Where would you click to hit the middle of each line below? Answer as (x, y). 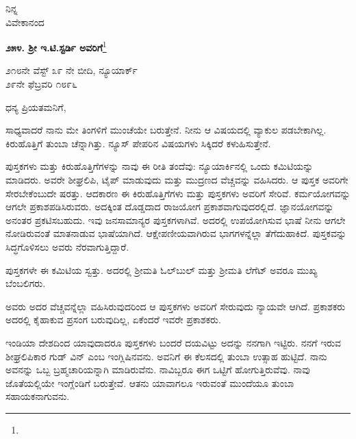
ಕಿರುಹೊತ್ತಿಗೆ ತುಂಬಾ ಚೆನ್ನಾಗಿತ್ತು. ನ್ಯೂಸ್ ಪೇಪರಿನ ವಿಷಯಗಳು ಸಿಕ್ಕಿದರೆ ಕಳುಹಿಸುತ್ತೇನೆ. (138, 143)
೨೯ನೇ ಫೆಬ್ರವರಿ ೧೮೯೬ (41, 84)
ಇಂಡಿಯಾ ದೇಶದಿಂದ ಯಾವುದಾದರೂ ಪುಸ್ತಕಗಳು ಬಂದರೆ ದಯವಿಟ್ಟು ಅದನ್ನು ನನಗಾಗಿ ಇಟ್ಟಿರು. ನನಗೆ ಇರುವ (174, 342)
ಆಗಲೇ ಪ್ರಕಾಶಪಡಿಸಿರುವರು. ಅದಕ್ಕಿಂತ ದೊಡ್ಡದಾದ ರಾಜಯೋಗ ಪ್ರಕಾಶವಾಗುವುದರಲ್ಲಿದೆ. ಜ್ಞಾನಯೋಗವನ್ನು (170, 206)
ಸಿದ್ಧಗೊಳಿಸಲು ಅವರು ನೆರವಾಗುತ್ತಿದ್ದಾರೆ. (67, 246)
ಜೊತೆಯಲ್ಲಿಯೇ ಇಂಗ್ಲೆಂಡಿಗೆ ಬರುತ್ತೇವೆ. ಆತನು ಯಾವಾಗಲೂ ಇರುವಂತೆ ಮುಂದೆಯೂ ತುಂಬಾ (150, 382)
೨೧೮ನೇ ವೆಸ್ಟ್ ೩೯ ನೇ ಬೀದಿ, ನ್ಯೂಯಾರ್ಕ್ (72, 70)
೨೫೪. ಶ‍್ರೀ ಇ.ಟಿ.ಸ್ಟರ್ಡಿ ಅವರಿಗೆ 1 (56, 46)
